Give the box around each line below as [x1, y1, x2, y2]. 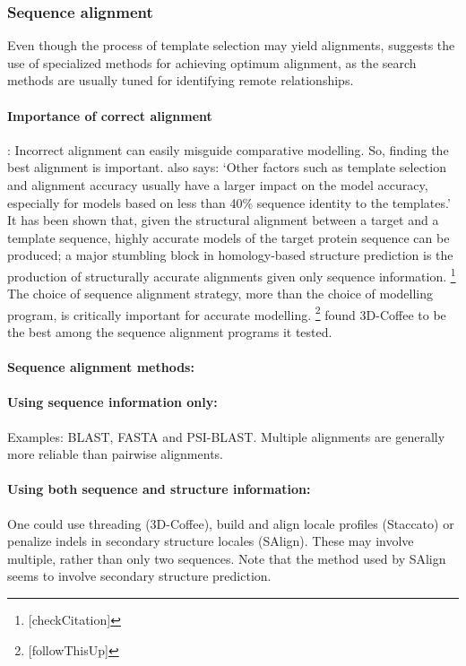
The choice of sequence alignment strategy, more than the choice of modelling [7, 284, 434, 303]
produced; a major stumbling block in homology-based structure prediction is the [7, 246, 453, 264]
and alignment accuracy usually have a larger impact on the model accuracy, [7, 175, 428, 194]
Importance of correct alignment [7, 106, 212, 125]
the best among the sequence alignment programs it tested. [7, 323, 332, 342]
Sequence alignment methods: [7, 358, 194, 376]
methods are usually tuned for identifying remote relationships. [7, 71, 354, 90]
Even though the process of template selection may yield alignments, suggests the [7, 36, 455, 55]
